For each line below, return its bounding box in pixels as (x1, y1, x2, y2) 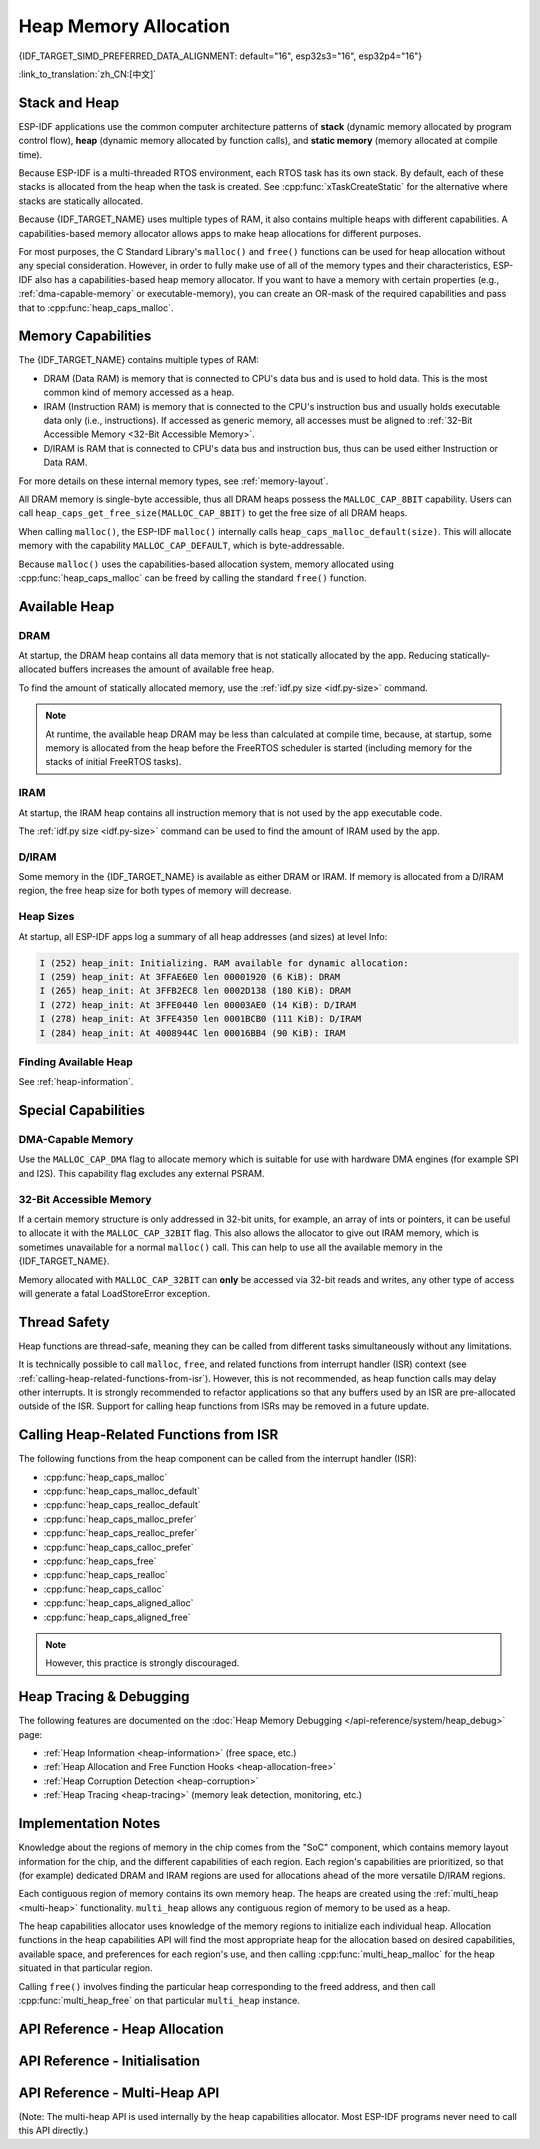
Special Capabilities (18, 1102, 145, 1119)
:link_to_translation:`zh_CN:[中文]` (18, 68, 157, 80)
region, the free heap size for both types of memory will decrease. (18, 885, 292, 897)
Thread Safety (18, 1313, 110, 1330)
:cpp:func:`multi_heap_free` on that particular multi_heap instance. (18, 1995, 300, 2007)
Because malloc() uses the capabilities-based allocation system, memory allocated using (18, 558, 395, 570)
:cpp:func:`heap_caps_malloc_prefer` (43, 1513, 197, 1525)
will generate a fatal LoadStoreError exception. (18, 1287, 210, 1299)
